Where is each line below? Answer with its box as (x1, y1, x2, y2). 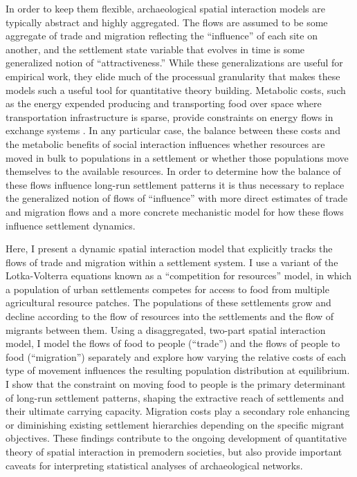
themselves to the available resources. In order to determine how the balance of (6, 164, 341, 178)
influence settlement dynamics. (6, 218, 136, 232)
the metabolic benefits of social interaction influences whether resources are (6, 136, 325, 151)
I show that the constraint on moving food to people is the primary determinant (6, 377, 346, 391)
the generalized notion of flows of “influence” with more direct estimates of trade (6, 191, 348, 205)
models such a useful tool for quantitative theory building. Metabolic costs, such (6, 82, 346, 97)
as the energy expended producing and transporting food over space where (6, 96, 322, 111)
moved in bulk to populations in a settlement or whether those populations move (6, 150, 349, 165)
